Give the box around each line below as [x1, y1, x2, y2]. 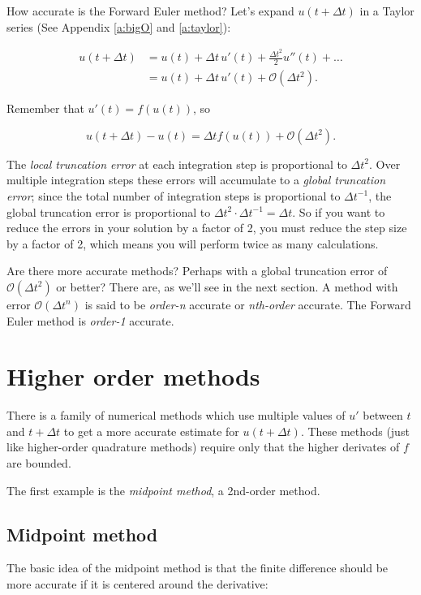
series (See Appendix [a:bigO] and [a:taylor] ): [6, 18, 231, 35]
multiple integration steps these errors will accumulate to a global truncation [6, 171, 386, 188]
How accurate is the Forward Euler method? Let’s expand [6, 2, 294, 19]
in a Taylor [359, 2, 415, 19]
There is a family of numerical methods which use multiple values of [6, 407, 346, 424]
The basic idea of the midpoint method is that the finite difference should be [6, 559, 389, 576]
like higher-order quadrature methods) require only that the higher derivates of [6, 438, 400, 455]
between [363, 407, 403, 424]
